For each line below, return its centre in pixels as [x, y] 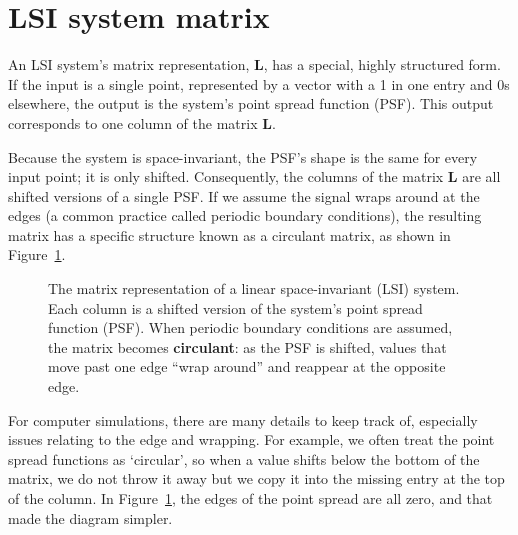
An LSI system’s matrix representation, [129, 64]
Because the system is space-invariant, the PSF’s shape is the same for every [243, 156]
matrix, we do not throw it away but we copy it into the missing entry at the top [256, 478]
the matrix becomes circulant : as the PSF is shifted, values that [247, 346]
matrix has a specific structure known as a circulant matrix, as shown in [229, 234]
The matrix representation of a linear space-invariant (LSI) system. [254, 288]
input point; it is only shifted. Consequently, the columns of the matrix [226, 176]
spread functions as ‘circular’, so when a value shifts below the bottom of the [244, 458]
